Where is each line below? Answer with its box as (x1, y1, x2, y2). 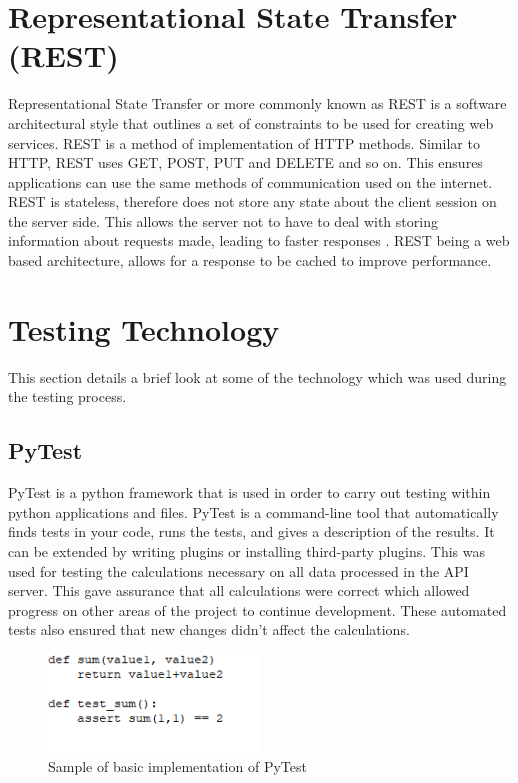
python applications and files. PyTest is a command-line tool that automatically (8, 501, 499, 522)
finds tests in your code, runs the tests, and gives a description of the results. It (8, 521, 495, 542)
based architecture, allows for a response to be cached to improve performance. (8, 250, 492, 271)
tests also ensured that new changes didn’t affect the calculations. (8, 619, 410, 640)
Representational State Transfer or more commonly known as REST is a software (8, 93, 507, 114)
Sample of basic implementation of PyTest (48, 756, 307, 777)
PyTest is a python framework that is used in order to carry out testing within (8, 482, 491, 503)
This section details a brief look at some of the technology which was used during (8, 366, 507, 387)
